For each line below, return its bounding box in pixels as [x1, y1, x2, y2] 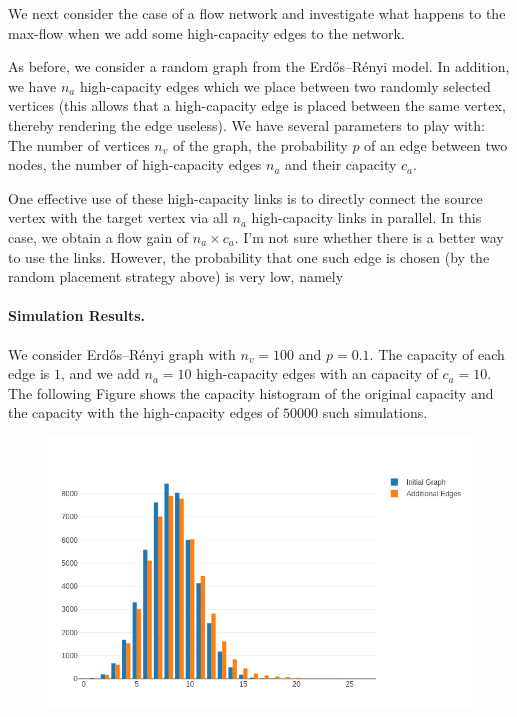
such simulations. [322, 402, 428, 423]
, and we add [60, 363, 140, 384]
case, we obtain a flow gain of [8, 226, 189, 247]
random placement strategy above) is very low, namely [8, 266, 344, 287]
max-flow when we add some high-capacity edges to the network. [8, 22, 405, 43]
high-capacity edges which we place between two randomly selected [79, 75, 491, 96]
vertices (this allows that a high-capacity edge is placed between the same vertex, [8, 95, 506, 116]
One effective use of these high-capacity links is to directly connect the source [8, 187, 483, 208]
